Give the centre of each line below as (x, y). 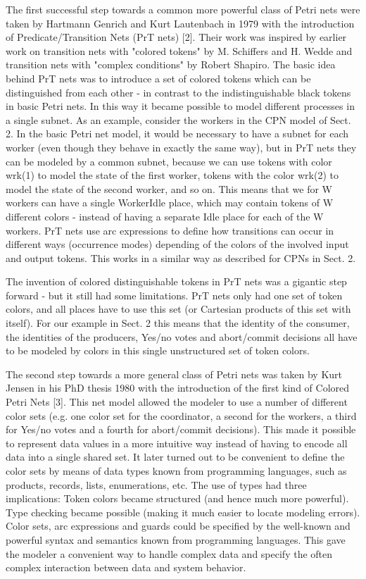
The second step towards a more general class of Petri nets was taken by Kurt (174, 374)
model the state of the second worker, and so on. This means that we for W (169, 188)
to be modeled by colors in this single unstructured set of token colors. (158, 350)
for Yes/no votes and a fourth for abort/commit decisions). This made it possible (181, 429)
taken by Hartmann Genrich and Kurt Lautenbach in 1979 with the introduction (180, 23)
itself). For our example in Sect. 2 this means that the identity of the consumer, (178, 323)
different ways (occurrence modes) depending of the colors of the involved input (177, 244)
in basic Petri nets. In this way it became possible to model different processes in (180, 106)
